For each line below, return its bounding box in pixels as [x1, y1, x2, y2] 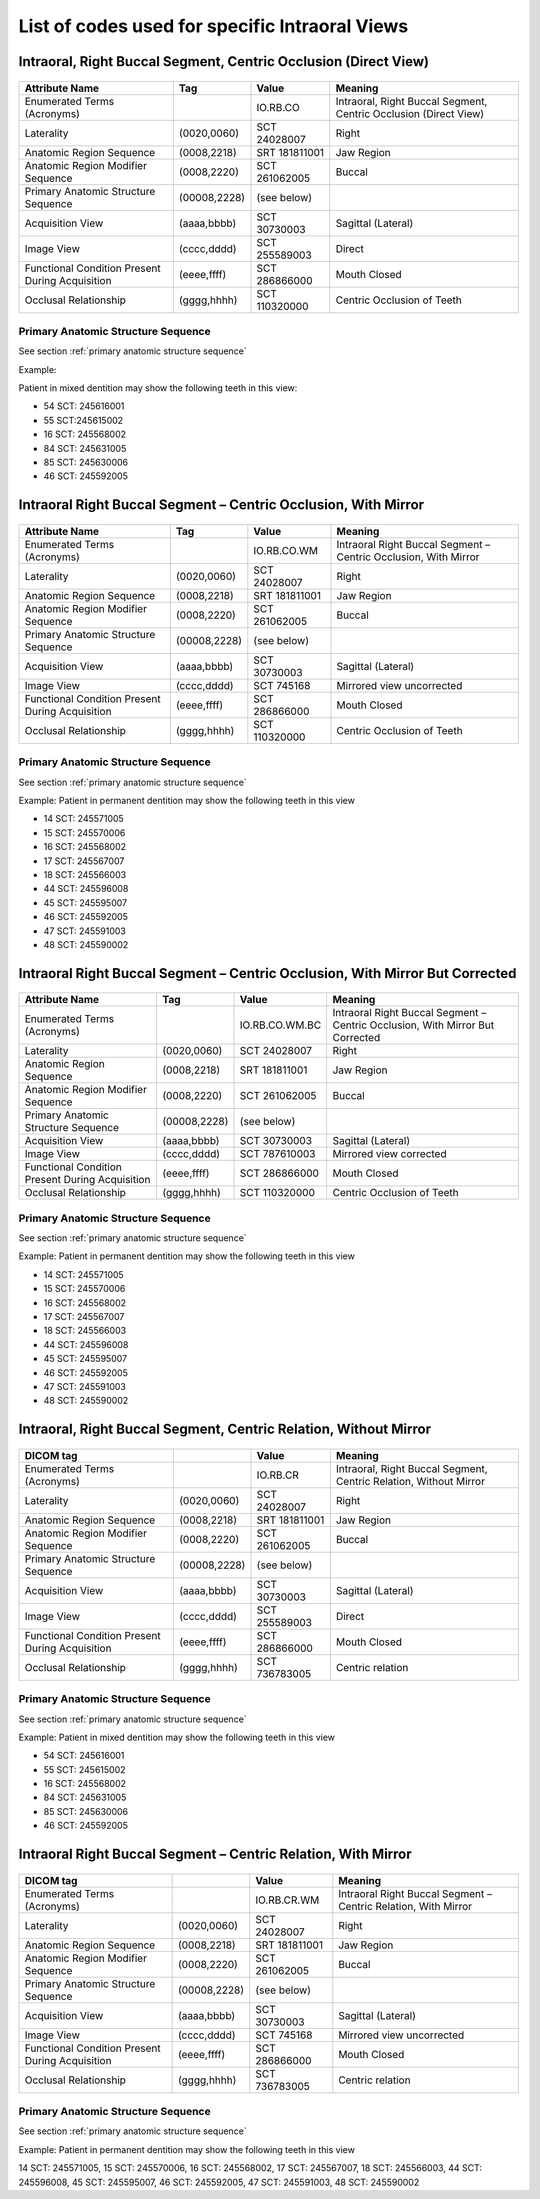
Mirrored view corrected [332, 1147, 447, 1161]
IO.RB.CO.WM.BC [239, 1018, 322, 1032]
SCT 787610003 [239, 1147, 316, 1161]
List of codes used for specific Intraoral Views [18, 15, 409, 37]
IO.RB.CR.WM [255, 1893, 320, 1907]
